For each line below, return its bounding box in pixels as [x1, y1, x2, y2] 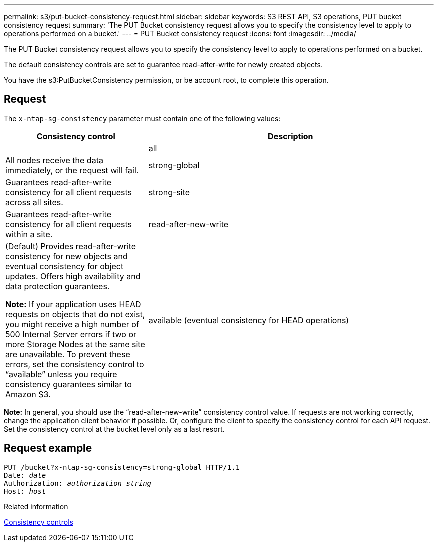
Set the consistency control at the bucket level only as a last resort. [4, 424, 225, 433]
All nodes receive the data [5, 155, 103, 165]
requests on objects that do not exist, [5, 309, 145, 319]
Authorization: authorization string [4, 479, 152, 487]
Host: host [4, 487, 46, 495]
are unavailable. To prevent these [5, 349, 130, 359]
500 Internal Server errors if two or [5, 329, 137, 339]
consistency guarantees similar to [5, 379, 132, 389]
